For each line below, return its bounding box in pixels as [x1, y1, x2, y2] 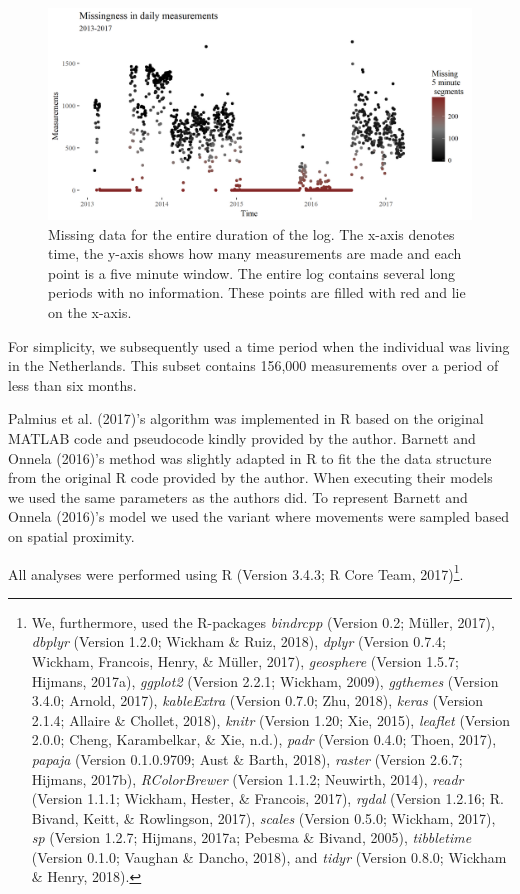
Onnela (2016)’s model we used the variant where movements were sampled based [8, 506, 509, 527]
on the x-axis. [48, 301, 132, 322]
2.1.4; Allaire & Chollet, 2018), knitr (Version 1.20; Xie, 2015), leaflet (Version [31, 709, 511, 730]
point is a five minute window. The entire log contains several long [48, 262, 456, 283]
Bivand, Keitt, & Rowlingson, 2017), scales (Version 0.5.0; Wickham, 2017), [31, 807, 496, 828]
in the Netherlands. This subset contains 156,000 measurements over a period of [8, 355, 499, 376]
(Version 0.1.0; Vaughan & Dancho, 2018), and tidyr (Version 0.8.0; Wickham [31, 846, 507, 867]
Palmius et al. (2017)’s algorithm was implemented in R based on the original [8, 408, 484, 429]
